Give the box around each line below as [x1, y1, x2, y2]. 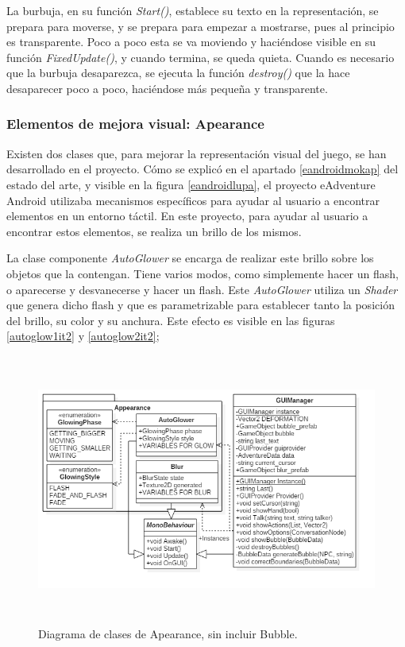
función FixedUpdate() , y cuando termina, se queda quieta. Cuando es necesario [6, 48, 395, 65]
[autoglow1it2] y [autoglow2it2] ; [6, 327, 160, 344]
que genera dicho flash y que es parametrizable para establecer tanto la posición [6, 296, 395, 313]
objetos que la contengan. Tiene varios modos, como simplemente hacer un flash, [6, 265, 399, 281]
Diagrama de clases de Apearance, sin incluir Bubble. [38, 625, 298, 641]
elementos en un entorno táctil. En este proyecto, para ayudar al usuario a [6, 207, 368, 224]
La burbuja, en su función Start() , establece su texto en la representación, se [6, 2, 379, 18]
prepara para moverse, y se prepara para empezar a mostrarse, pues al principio [6, 17, 395, 34]
